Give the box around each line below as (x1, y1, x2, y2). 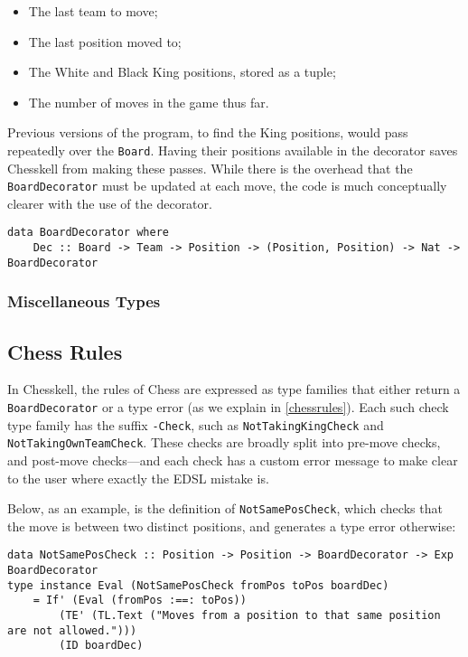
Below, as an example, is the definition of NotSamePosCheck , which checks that (7, 499, 443, 518)
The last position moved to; (28, 32, 182, 51)
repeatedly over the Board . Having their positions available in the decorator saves (7, 140, 458, 159)
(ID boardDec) (59, 639, 144, 652)
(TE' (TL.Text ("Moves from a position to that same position (59, 609, 441, 623)
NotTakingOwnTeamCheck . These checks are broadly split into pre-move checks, (7, 433, 441, 452)
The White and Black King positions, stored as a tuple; (28, 62, 336, 81)
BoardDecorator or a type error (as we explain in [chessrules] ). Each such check (7, 398, 449, 417)
